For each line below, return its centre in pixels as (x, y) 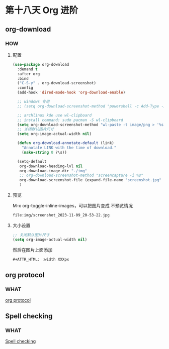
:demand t (27, 69)
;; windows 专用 (33, 101)
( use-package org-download (41, 64)
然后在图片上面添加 (32, 250)
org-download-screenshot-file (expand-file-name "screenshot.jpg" (91, 180)
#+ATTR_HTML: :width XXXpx (41, 259)
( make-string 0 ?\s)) (44, 152)
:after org (29, 74)
